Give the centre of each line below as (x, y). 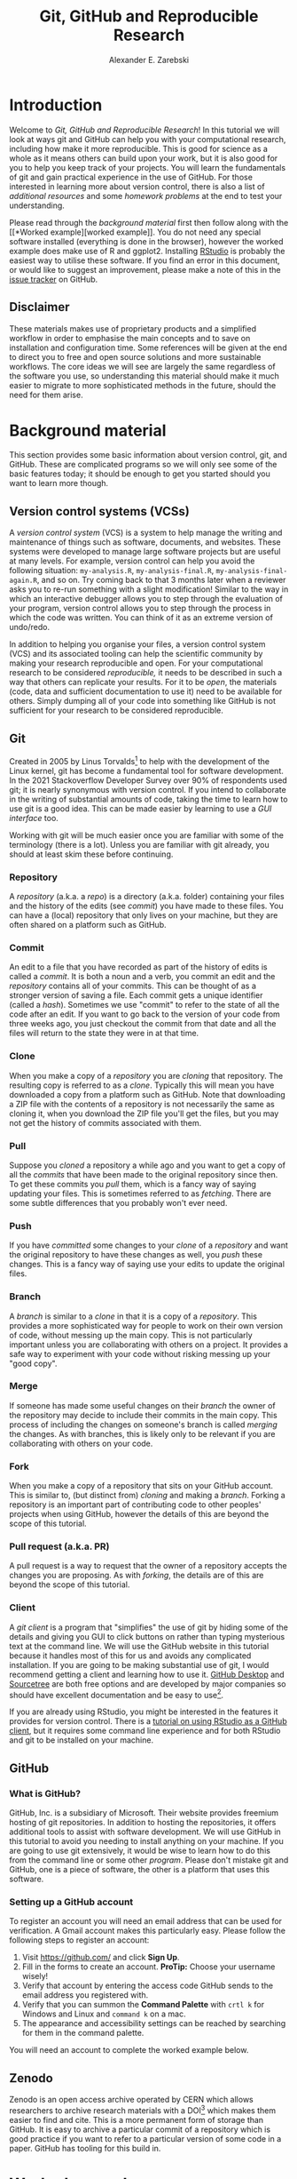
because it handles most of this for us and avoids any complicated (130, 1656)
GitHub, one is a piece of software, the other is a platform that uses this (140, 1870)
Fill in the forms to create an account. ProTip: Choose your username (148, 1967)
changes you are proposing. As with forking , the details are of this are (137, 1576)
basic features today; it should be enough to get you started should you (140, 474)
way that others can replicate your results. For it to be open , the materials (143, 682)
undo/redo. (30, 627)
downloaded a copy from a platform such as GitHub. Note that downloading (147, 1094)
